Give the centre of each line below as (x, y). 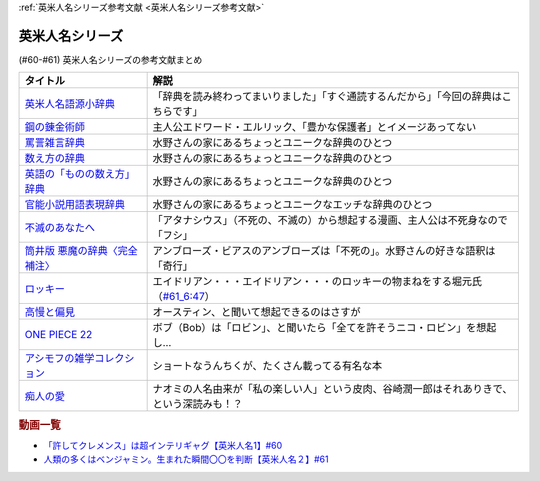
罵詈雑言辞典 (54, 143)
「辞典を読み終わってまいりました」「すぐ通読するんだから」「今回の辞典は (327, 97)
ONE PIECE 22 (58, 335)
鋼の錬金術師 (54, 127)
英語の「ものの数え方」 (79, 174)
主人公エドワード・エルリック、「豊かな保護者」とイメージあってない (314, 127)
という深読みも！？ (198, 404)
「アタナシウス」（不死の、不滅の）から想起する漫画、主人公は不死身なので (330, 220)
